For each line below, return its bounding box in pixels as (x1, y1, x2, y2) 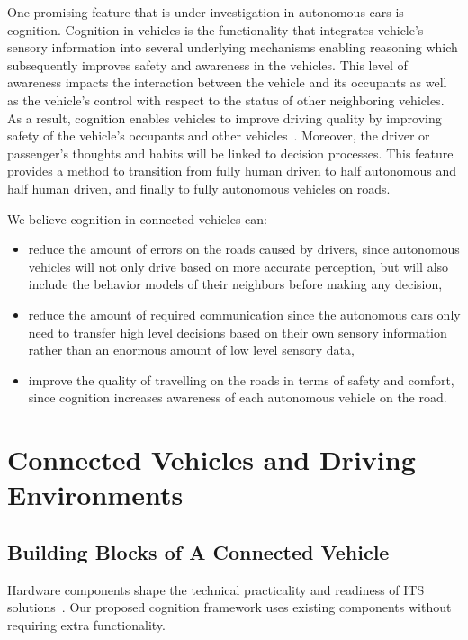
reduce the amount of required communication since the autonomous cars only (28, 304, 461, 323)
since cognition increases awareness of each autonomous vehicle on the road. (28, 388, 447, 407)
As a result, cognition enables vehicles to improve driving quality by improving (7, 108, 442, 127)
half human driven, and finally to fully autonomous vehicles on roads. (7, 178, 391, 197)
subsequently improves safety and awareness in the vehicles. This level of (7, 55, 408, 74)
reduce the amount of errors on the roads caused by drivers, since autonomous (28, 239, 460, 258)
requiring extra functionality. (7, 615, 166, 634)
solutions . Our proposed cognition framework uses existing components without (7, 598, 452, 617)
